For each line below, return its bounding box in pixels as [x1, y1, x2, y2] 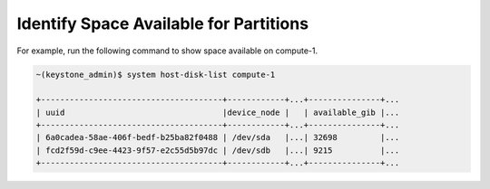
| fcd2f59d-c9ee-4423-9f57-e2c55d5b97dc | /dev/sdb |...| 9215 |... [35, 145, 400, 156]
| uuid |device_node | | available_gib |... [35, 107, 400, 118]
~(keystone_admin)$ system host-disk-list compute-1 [35, 69, 276, 80]
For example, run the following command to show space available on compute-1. [16, 45, 318, 56]
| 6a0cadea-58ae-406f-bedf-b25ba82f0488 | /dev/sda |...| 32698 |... [35, 132, 400, 143]
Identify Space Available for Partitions [16, 14, 309, 33]
